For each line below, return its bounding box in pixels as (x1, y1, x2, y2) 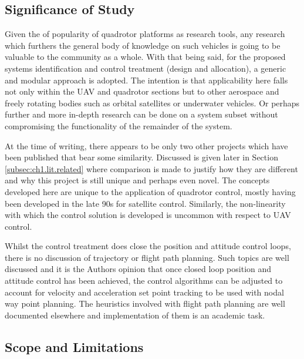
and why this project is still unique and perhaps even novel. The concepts (5, 174, 270, 186)
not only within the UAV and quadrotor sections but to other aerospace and (5, 85, 279, 98)
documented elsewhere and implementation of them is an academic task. (5, 308, 265, 321)
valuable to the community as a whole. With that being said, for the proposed (5, 51, 286, 63)
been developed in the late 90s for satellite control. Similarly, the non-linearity (5, 197, 286, 209)
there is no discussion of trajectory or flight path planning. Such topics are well (5, 251, 289, 263)
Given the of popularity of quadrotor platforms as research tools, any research (5, 28, 285, 40)
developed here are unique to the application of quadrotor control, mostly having (5, 185, 296, 197)
